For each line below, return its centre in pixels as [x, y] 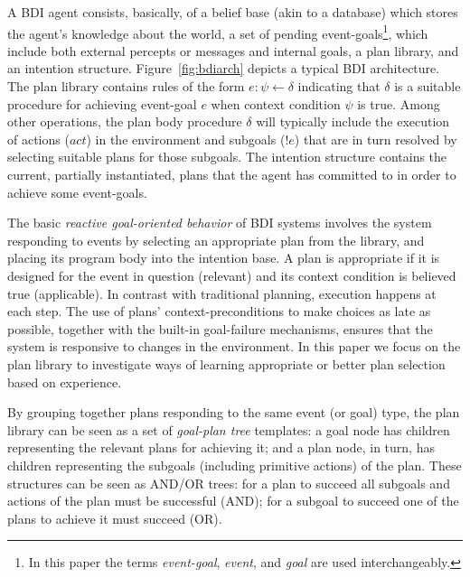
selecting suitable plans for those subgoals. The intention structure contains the [227, 157]
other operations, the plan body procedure [125, 121]
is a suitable [428, 86]
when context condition [276, 103]
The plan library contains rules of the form [126, 86]
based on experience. [65, 382]
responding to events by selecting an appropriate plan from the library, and [216, 240]
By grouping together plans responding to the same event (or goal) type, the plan [234, 412]
